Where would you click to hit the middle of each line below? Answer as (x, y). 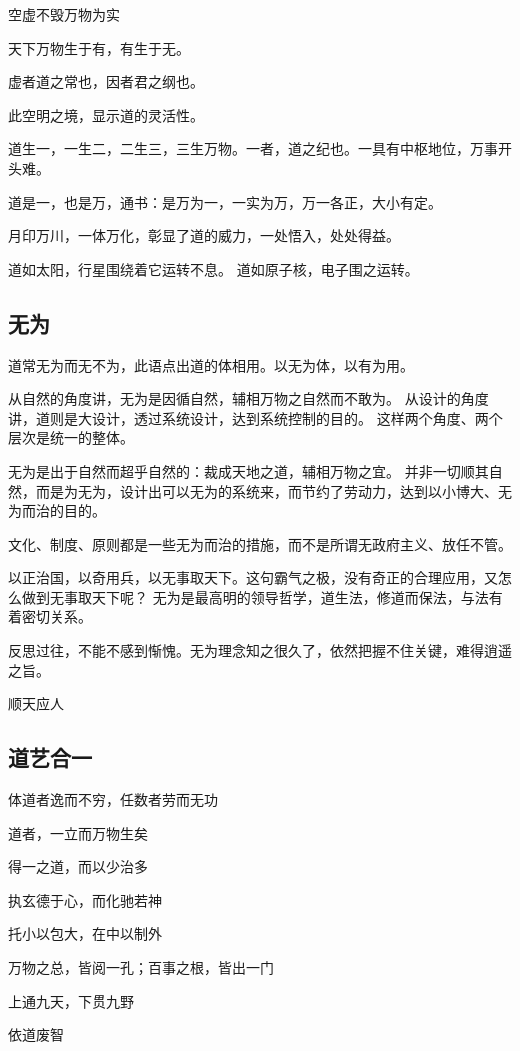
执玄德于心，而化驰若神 (85, 899)
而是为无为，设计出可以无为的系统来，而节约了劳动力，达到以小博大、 (266, 490)
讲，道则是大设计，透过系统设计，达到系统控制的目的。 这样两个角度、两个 (255, 417)
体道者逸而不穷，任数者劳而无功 (113, 799)
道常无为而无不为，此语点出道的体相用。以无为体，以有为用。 (211, 364)
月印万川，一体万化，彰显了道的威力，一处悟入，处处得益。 (204, 235)
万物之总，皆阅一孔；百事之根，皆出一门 (141, 967)
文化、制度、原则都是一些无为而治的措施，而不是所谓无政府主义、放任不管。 (260, 543)
